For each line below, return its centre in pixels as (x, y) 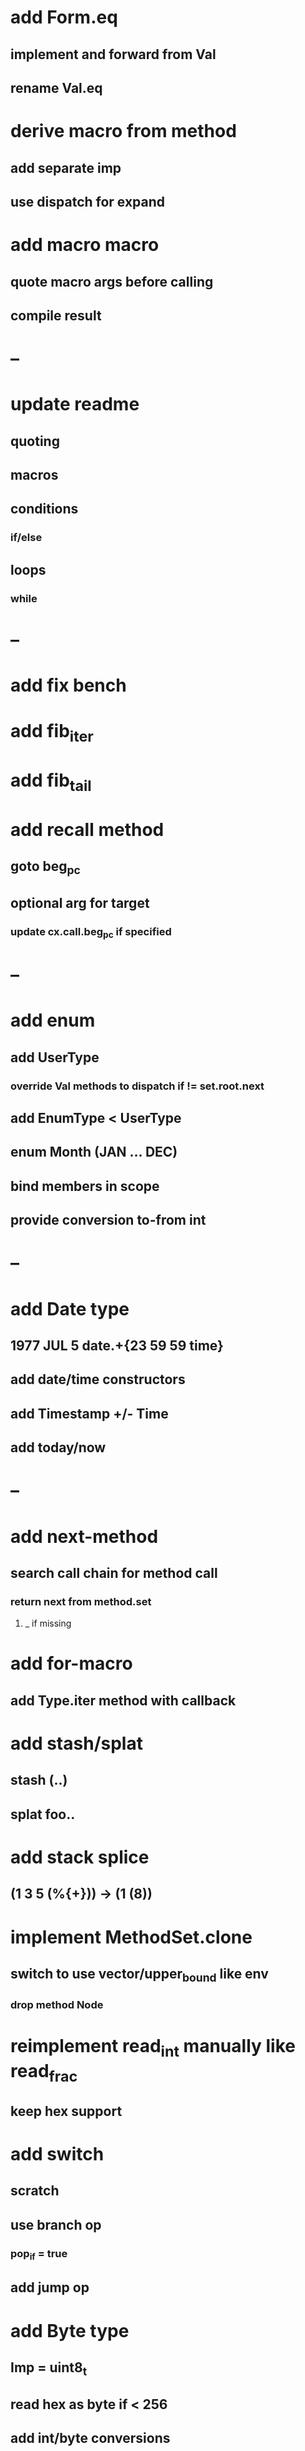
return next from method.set (81, 1601)
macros (34, 475)
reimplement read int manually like (153, 2048)
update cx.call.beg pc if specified (91, 932)
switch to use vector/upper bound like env (139, 1975)
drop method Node (57, 2005)
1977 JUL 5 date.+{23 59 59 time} (117, 1345)
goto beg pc (45, 868)
